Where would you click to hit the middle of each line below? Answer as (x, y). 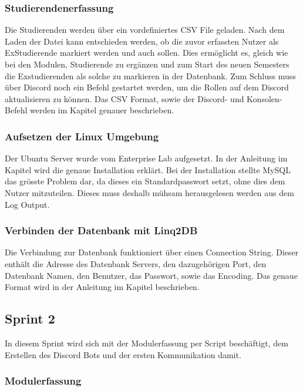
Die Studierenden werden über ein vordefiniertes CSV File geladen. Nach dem (145, 30)
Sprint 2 (30, 318)
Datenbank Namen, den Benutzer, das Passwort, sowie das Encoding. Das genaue (151, 275)
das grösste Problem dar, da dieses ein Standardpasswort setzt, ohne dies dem (145, 181)
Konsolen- (265, 98)
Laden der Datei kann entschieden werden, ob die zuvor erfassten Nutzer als (142, 41)
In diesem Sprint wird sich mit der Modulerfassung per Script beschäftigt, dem (147, 343)
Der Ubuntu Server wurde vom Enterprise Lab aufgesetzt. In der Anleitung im (146, 158)
